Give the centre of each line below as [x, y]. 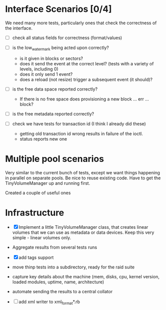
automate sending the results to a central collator [62, 291]
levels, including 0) [39, 69]
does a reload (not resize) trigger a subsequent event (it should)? [86, 79]
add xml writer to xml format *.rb [49, 302]
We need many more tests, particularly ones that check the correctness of [81, 23]
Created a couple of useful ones [38, 193]
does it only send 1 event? [46, 74]
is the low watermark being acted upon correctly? [60, 48]
